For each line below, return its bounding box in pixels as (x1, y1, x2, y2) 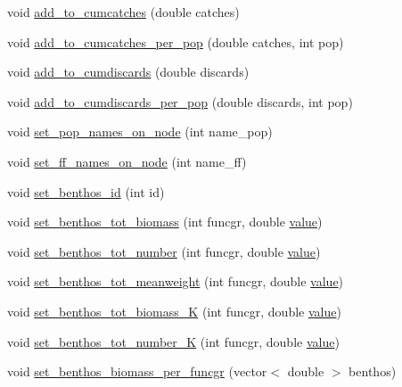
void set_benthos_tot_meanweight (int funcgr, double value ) (7, 272, 344, 291)
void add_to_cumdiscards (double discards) (7, 62, 250, 81)
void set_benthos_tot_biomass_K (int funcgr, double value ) (7, 301, 341, 320)
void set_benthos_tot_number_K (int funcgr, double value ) (7, 332, 340, 350)
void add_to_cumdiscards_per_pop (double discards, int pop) (7, 92, 353, 111)
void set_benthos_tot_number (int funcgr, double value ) (7, 242, 321, 260)
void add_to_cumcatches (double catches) (7, 3, 240, 21)
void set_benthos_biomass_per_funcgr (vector (7, 362, 267, 381)
